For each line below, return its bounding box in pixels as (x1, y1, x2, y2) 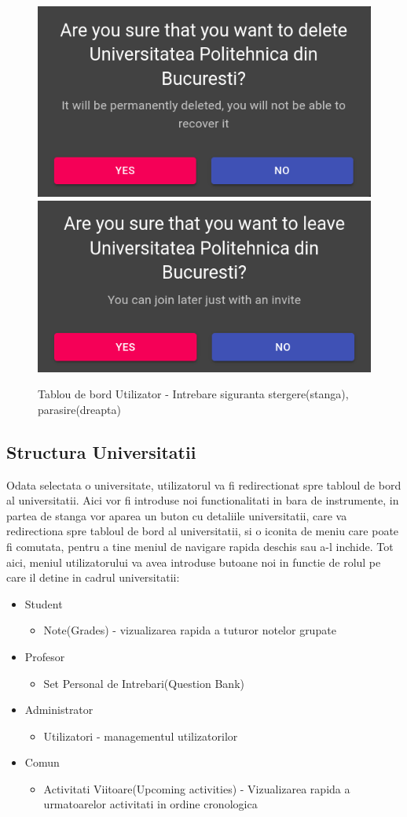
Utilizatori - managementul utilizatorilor (43, 727, 238, 744)
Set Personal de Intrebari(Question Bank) (43, 675, 244, 691)
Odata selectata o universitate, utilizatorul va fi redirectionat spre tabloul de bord (6, 476, 401, 493)
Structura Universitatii (6, 439, 196, 464)
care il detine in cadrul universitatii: (6, 569, 180, 586)
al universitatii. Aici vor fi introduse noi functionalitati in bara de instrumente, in (6, 492, 399, 508)
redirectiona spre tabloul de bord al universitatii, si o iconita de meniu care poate (6, 523, 399, 539)
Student (24, 595, 63, 612)
